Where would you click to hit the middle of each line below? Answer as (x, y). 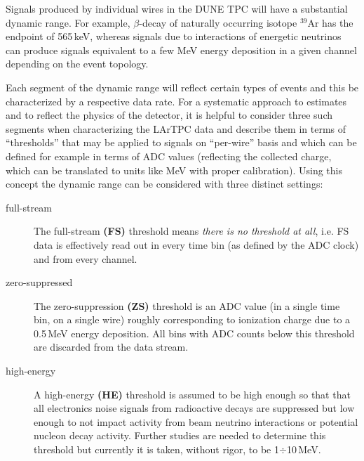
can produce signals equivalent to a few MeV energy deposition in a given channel (181, 50)
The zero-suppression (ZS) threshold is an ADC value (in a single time (187, 305)
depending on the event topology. (77, 64)
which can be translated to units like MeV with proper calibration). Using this (174, 170)
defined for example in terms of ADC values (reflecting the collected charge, (169, 156)
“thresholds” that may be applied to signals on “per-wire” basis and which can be (181, 142)
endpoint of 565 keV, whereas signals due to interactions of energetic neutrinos (174, 36)
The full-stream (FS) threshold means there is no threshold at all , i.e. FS (191, 231)
